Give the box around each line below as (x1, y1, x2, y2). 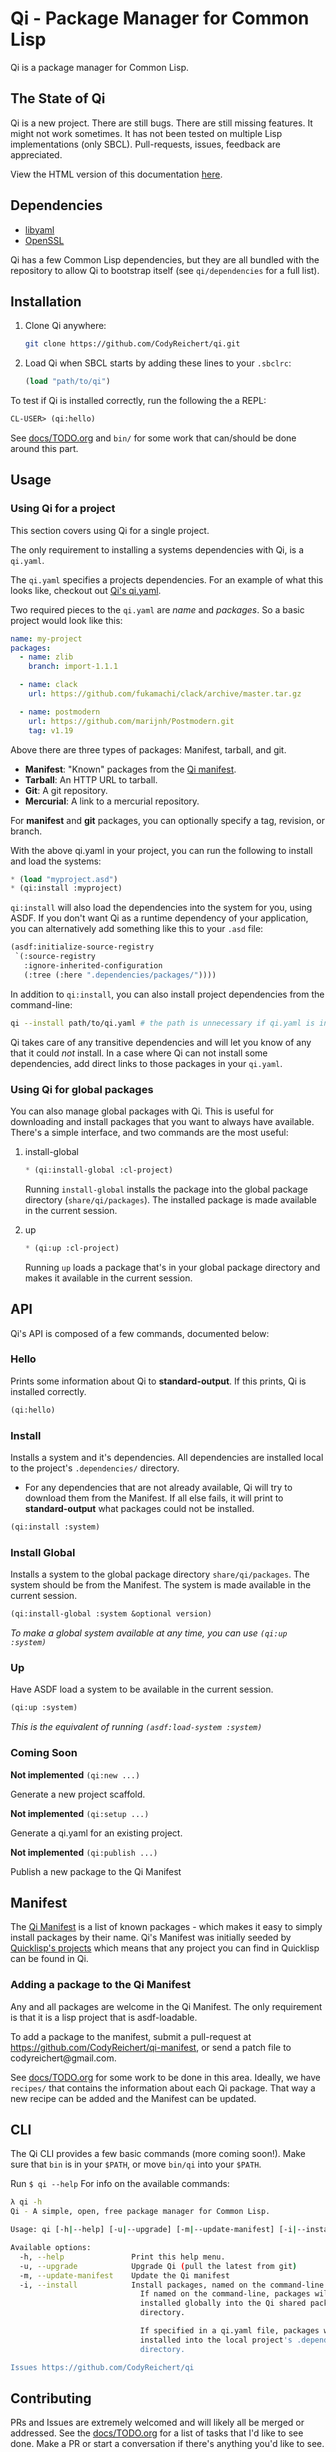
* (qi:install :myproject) (10, 883, 123, 894)
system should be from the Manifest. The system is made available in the (10, 1579, 312, 1591)
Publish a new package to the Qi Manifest (10, 1865, 182, 1877)
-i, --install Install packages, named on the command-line (19, 2280, 325, 2290)
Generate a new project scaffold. (10, 1788, 146, 1800)
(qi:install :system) (10, 1522, 101, 1532)
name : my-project (10, 633, 83, 644)
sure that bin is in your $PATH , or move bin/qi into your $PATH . (10, 2158, 262, 2171)
